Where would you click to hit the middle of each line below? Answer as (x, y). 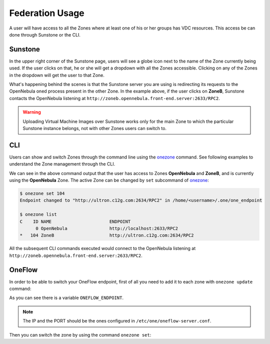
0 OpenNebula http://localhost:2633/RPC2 (107, 228)
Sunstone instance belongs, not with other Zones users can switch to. (95, 128)
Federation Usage (47, 13)
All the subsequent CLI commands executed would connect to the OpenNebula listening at (102, 248)
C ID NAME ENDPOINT (75, 221)
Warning (32, 112)
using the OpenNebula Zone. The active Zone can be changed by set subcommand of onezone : (109, 180)
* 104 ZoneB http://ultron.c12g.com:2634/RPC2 (107, 235)
